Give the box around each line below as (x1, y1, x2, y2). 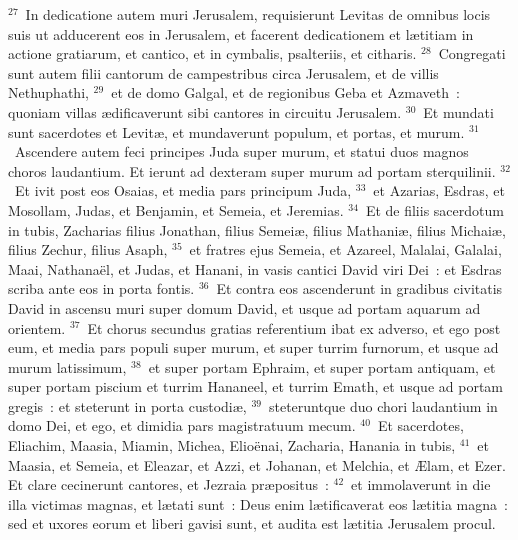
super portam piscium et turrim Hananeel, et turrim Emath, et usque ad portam (8, 376, 503, 397)
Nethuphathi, (8, 82, 89, 103)
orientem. (8, 317, 66, 338)
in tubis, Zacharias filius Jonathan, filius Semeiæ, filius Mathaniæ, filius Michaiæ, (8, 219, 506, 240)
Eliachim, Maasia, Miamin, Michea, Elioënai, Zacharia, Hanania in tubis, (8, 435, 456, 456)
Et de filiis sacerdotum (365, 199, 504, 220)
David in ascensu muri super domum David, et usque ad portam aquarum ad (8, 297, 481, 318)
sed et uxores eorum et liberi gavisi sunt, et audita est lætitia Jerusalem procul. (8, 513, 496, 534)
